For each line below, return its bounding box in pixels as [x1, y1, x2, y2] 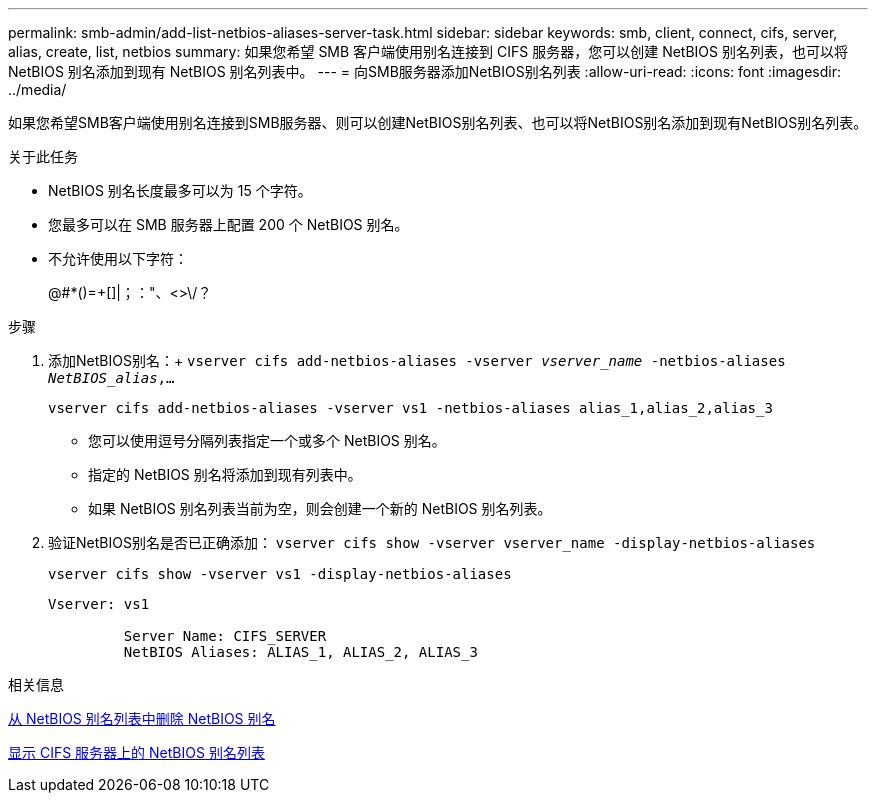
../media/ [8, 81, 67, 98]
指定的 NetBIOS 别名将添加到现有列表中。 [88, 466, 362, 483]
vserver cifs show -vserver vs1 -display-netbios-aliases [48, 566, 512, 582]
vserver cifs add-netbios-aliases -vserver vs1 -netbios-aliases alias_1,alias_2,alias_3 [48, 400, 773, 416]
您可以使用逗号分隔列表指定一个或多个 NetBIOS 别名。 [88, 432, 446, 449]
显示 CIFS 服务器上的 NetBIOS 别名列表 [8, 744, 265, 761]
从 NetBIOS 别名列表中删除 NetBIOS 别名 [8, 710, 276, 727]
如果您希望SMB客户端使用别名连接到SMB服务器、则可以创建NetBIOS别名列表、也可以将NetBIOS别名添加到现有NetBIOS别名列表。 [8, 114, 868, 131]
